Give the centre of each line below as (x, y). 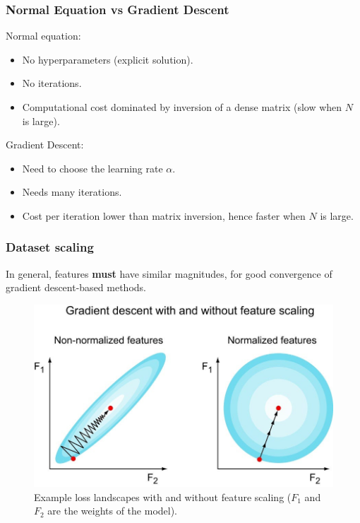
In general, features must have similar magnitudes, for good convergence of (169, 273)
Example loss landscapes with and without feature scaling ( (163, 496)
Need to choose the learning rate (92, 168)
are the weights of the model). (113, 511)
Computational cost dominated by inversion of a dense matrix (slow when (182, 107)
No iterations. (52, 83)
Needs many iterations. (72, 192)
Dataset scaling (50, 247)
